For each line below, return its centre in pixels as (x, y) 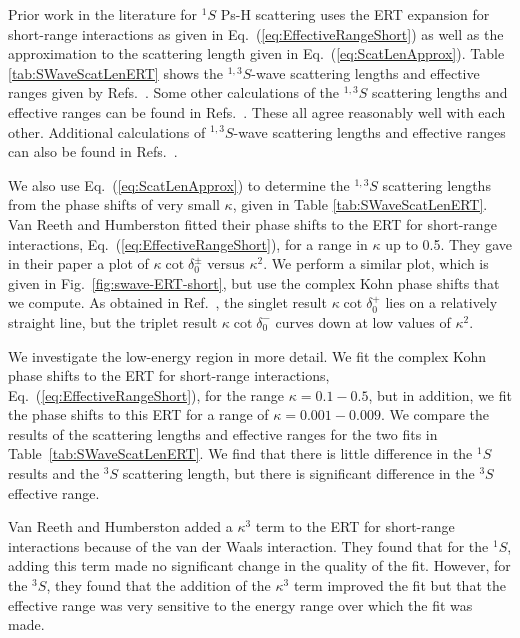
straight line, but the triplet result (113, 321)
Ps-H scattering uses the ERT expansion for (355, 14)
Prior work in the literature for (103, 14)
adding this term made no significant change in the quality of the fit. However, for (259, 565)
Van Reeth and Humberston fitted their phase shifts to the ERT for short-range (252, 223)
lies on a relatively (441, 302)
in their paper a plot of (78, 263)
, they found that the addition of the (158, 585)
